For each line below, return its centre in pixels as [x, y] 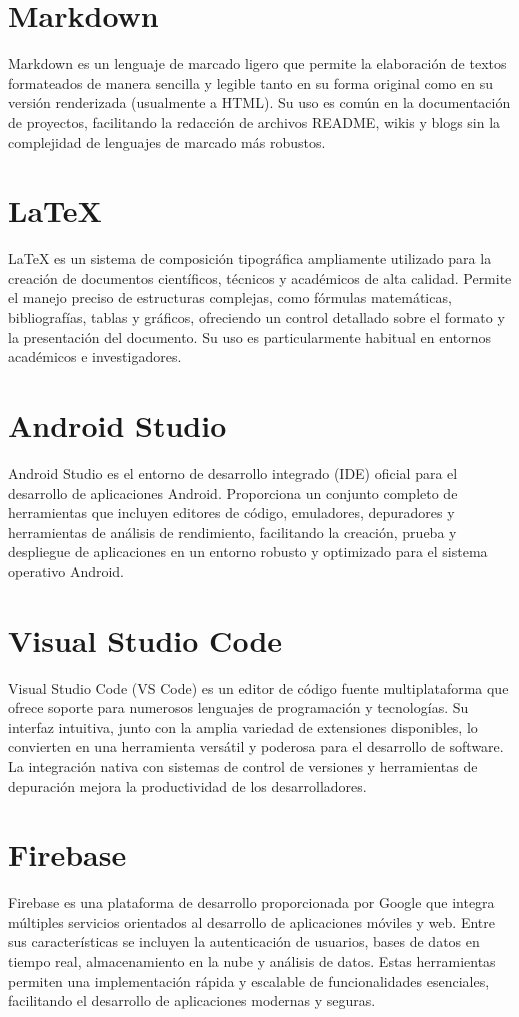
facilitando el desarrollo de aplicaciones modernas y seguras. [192, 1000]
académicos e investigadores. [95, 356]
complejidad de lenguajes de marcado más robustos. [167, 141]
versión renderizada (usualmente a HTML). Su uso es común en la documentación [259, 102]
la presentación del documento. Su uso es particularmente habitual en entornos [250, 336]
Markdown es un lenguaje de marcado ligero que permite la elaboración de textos [257, 63]
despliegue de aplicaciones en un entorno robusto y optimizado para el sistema [248, 551]
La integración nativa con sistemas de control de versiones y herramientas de [243, 765]
